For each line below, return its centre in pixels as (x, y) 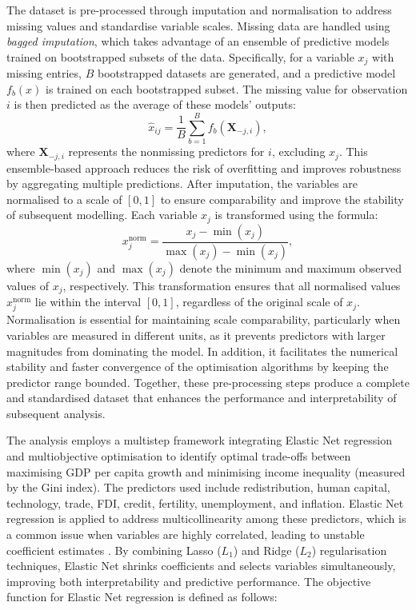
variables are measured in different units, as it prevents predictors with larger (196, 335)
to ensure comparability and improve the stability (282, 199)
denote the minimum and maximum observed (290, 267)
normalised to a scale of (64, 199)
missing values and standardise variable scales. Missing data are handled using (198, 25)
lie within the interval (88, 302)
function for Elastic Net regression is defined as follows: (142, 597)
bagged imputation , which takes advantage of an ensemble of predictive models (198, 41)
